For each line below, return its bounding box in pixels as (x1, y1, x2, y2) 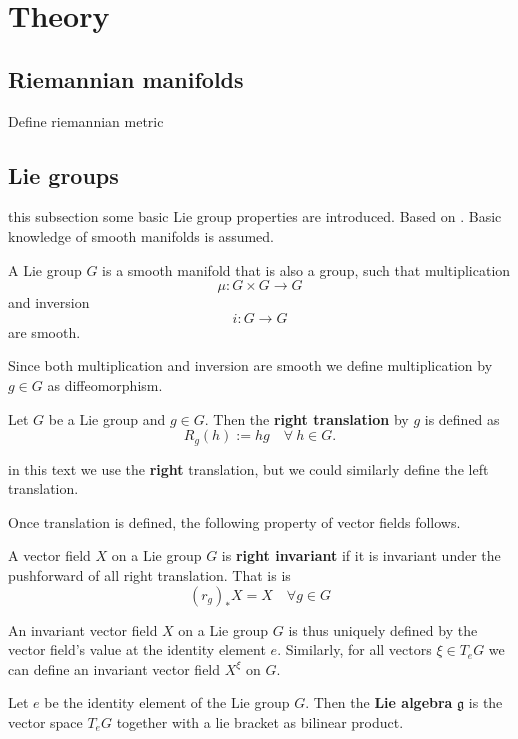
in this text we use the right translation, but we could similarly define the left (8, 458, 489, 479)
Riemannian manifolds (8, 63, 244, 94)
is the (468, 692, 503, 713)
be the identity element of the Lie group (44, 692, 290, 713)
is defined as (424, 408, 500, 429)
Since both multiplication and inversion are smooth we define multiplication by (8, 355, 493, 376)
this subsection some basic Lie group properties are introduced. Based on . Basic (8, 206, 502, 227)
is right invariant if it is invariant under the (221, 545, 501, 566)
